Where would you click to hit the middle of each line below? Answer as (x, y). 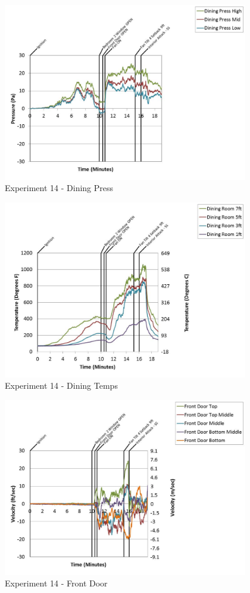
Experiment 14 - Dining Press (59, 188)
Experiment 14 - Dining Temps (61, 385)
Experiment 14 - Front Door (56, 583)
